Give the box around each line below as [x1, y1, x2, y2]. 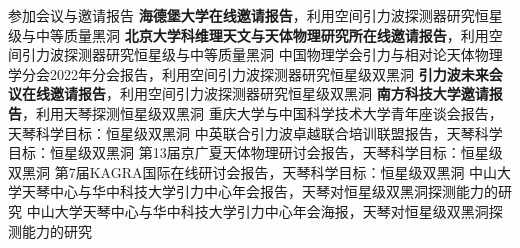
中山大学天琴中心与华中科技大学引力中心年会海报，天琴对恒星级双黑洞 [26, 200, 489, 221]
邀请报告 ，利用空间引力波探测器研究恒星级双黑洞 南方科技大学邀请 [49, 83, 489, 104]
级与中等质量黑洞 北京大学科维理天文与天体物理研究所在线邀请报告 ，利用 [8, 24, 489, 45]
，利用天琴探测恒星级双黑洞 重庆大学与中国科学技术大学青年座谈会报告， [22, 102, 503, 123]
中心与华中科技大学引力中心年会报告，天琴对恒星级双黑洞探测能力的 [49, 181, 498, 202]
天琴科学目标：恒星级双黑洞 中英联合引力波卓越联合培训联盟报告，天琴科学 [8, 122, 503, 143]
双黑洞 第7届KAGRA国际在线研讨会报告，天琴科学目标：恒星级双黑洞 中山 [8, 161, 498, 182]
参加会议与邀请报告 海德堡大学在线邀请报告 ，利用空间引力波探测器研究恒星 [8, 5, 503, 25]
